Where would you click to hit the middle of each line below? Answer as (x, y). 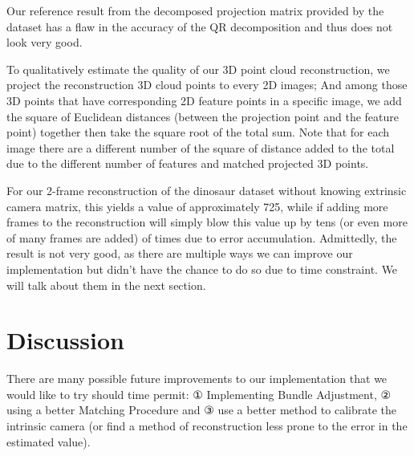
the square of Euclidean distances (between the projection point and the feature (203, 116)
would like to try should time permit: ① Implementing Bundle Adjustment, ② (199, 394)
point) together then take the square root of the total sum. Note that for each (198, 132)
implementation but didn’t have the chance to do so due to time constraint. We (202, 269)
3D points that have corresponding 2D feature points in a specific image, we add (204, 100)
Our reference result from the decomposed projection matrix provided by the (195, 10)
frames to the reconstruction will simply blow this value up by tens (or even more (207, 222)
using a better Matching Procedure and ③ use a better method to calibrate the (201, 410)
